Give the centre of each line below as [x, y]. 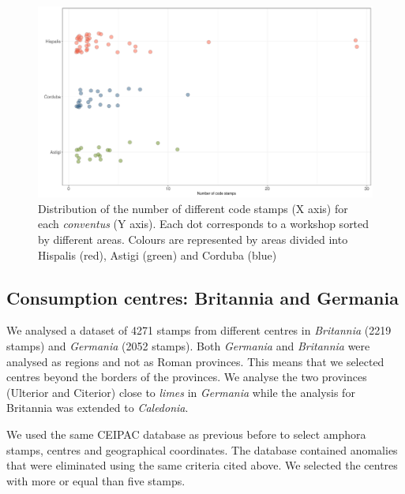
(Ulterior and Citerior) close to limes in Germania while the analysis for [181, 392]
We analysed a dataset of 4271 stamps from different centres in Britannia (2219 [199, 330]
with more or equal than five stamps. [96, 480]
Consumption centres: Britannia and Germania [202, 297]
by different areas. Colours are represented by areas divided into [193, 239]
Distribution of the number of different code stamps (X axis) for [193, 208]
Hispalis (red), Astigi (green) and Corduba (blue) [157, 254]
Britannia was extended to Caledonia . [97, 408]
